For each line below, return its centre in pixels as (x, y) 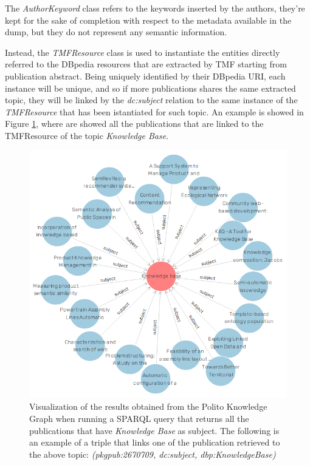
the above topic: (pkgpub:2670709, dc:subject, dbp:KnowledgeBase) (153, 454)
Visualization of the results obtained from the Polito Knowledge (148, 406)
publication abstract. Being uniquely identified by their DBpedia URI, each (145, 76)
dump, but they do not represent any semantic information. (116, 32)
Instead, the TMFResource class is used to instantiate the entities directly (143, 52)
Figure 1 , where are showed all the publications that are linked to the (134, 124)
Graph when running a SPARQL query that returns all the (139, 419)
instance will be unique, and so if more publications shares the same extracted (150, 88)
